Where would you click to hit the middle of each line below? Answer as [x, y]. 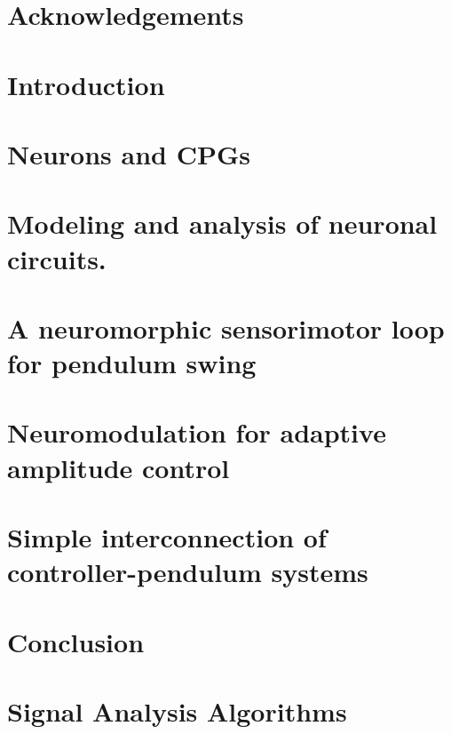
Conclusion [76, 641]
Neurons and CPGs [129, 153]
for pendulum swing [132, 363]
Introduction [86, 84]
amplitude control [119, 467]
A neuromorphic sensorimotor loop [226, 327]
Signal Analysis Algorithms [177, 710]
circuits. [57, 258]
